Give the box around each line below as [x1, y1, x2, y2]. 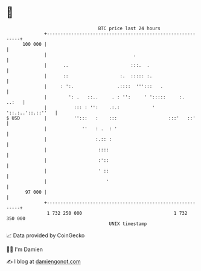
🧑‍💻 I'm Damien [6, 246, 43, 253]
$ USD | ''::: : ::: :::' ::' [6, 115, 196, 121]
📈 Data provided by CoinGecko [6, 232, 85, 239]
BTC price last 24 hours [98, 25, 161, 31]
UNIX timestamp [109, 220, 147, 227]
